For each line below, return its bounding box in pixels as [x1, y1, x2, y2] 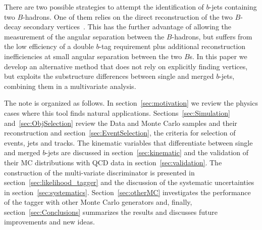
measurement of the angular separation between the [4, 31, 165, 41]
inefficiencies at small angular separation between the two [4, 51, 182, 61]
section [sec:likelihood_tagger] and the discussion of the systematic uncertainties [4, 177, 254, 188]
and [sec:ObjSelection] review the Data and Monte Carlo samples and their [4, 117, 237, 128]
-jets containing [209, 2, 257, 12]
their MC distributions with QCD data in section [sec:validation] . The [4, 157, 222, 167]
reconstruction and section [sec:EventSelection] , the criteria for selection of [4, 127, 236, 138]
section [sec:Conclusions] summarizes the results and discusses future [4, 206, 218, 217]
